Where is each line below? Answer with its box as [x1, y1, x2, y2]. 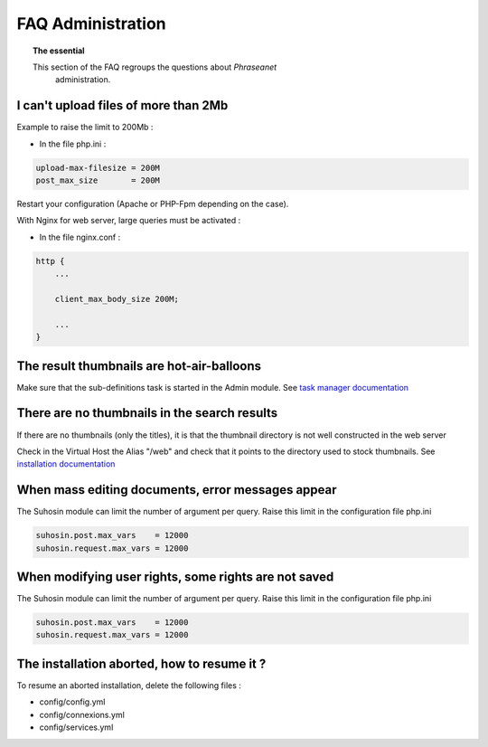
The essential [33, 45, 85, 56]
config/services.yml [39, 722, 114, 733]
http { [35, 256, 65, 266]
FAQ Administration [16, 14, 166, 33]
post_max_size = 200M [35, 175, 160, 185]
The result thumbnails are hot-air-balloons [16, 358, 262, 373]
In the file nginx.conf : [39, 232, 121, 242]
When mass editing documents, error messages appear [16, 482, 338, 497]
